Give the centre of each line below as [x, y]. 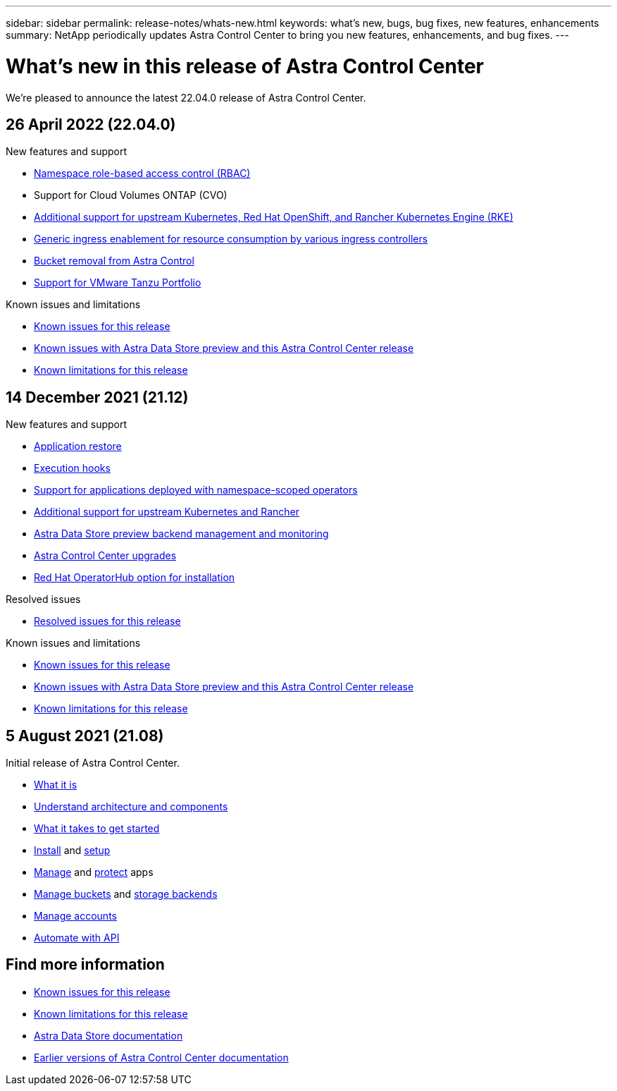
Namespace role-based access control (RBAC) [142, 173]
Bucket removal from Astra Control [114, 261]
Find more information [85, 965]
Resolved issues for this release [107, 621]
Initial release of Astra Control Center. [93, 763]
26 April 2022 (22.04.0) [91, 124]
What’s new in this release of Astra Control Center [245, 66]
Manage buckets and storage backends [126, 894]
